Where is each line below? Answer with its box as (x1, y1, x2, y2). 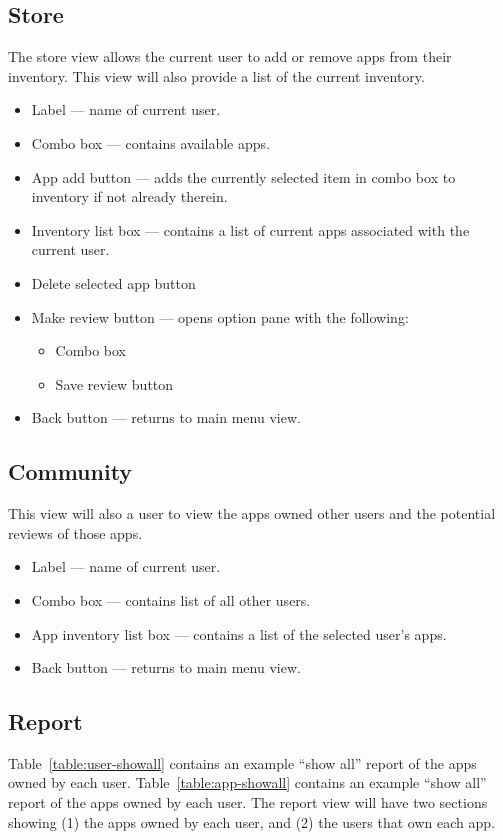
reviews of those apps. (8, 522, 143, 543)
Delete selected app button (31, 272, 196, 293)
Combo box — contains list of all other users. (31, 589, 311, 610)
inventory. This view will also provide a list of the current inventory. (8, 65, 425, 86)
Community (8, 456, 133, 487)
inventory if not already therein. (31, 186, 228, 207)
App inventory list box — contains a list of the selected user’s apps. (31, 623, 447, 644)
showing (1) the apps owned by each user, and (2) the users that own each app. (8, 811, 495, 832)
